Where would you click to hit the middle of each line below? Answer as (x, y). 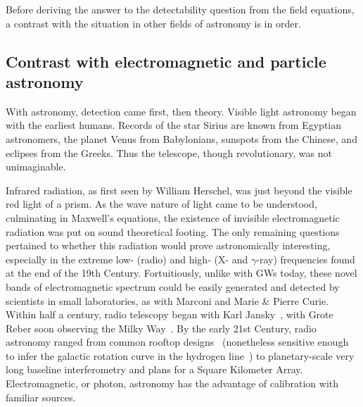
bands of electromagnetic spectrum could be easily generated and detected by (173, 286)
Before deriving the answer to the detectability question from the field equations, (180, 9)
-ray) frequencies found (306, 259)
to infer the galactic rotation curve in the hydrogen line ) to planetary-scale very (180, 355)
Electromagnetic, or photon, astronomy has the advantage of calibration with (172, 383)
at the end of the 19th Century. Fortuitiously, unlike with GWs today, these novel (181, 273)
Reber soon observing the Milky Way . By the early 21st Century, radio (161, 328)
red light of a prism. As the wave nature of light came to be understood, (161, 204)
